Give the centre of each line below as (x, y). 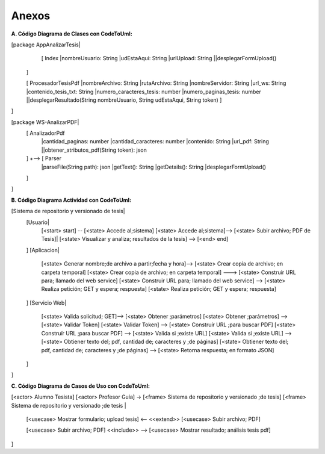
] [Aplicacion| (43, 250)
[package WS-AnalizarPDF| (45, 122)
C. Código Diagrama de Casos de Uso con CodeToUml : (81, 386)
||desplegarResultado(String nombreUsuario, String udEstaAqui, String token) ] (124, 100)
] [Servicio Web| (46, 303)
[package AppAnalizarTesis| (46, 45)
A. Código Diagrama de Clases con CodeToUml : (72, 34)
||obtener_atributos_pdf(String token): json (94, 150)
